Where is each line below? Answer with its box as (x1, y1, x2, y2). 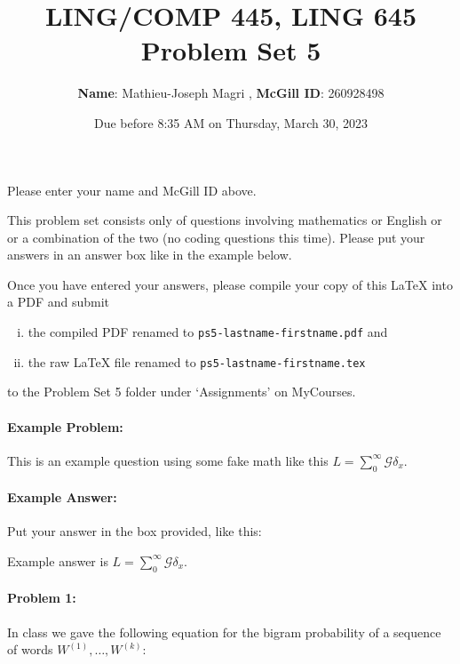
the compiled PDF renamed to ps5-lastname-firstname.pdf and (28, 323, 388, 341)
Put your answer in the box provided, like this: (7, 522, 262, 540)
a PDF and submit (7, 292, 110, 311)
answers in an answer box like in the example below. (7, 245, 292, 264)
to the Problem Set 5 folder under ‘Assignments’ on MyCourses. (7, 382, 356, 401)
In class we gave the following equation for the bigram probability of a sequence (7, 622, 441, 641)
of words (7, 640, 53, 659)
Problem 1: (7, 588, 76, 607)
